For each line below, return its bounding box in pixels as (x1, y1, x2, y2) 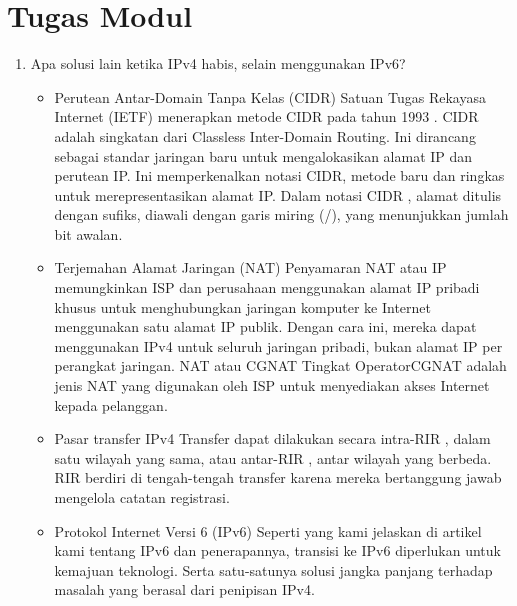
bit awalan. (54, 223, 123, 244)
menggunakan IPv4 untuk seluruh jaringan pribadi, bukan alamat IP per (54, 335, 503, 356)
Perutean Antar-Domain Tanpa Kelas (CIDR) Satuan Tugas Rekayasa (54, 86, 486, 107)
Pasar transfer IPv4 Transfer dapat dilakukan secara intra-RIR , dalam (54, 428, 491, 449)
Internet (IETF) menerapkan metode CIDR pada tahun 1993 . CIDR (54, 106, 479, 127)
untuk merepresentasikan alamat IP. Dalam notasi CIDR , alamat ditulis (54, 184, 502, 205)
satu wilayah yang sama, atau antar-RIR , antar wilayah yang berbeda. (54, 447, 492, 468)
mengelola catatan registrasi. (54, 487, 230, 507)
